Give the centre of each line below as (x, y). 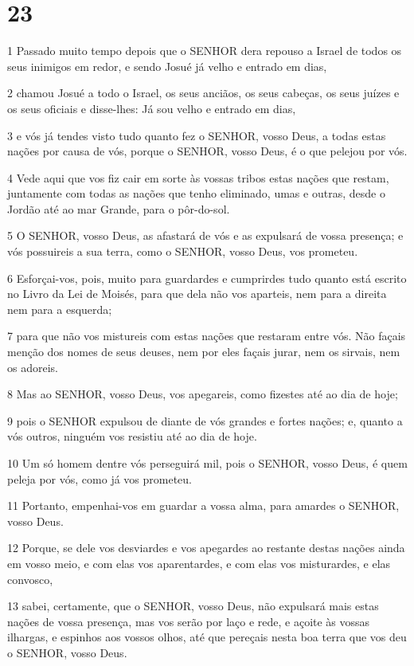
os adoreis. (33, 367)
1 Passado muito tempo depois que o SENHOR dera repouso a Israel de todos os (205, 51)
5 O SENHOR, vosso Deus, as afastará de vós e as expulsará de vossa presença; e (205, 235)
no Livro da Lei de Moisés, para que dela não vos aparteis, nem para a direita (197, 294)
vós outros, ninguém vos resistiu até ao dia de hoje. (132, 436)
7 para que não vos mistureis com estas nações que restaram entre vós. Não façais (207, 336)
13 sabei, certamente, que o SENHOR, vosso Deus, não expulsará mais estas (193, 606)
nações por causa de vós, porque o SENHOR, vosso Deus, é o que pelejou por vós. (207, 151)
